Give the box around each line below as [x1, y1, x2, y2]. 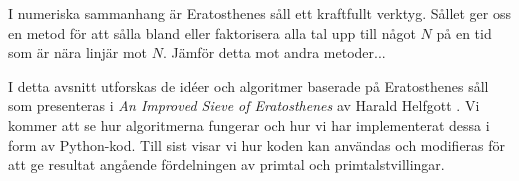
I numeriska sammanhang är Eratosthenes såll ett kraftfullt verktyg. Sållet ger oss [8, 3, 512, 23]
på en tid [436, 22, 492, 43]
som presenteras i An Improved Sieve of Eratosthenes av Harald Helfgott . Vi [8, 95, 480, 116]
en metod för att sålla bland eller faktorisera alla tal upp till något [8, 22, 416, 43]
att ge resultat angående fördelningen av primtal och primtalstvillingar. [8, 154, 445, 175]
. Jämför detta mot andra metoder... [162, 42, 386, 63]
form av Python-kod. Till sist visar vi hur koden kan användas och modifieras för [8, 134, 506, 155]
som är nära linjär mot [8, 42, 148, 63]
